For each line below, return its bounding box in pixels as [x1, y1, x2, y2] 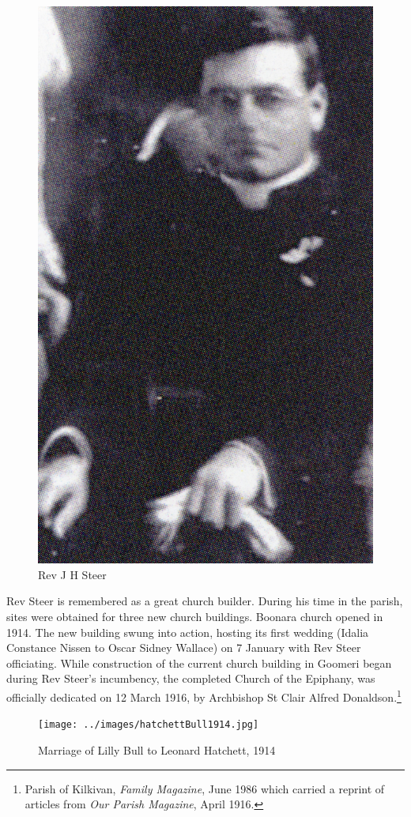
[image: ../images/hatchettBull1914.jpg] [38, 719, 259, 731]
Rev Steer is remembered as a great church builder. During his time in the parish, [6, 593, 403, 609]
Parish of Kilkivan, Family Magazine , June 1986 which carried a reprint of [25, 780, 385, 796]
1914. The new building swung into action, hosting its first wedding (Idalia [6, 623, 369, 640]
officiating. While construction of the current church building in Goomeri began [6, 654, 392, 671]
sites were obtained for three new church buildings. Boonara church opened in [6, 608, 383, 625]
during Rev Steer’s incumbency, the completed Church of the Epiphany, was [6, 670, 375, 687]
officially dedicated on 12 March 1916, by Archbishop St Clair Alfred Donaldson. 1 [6, 687, 402, 705]
